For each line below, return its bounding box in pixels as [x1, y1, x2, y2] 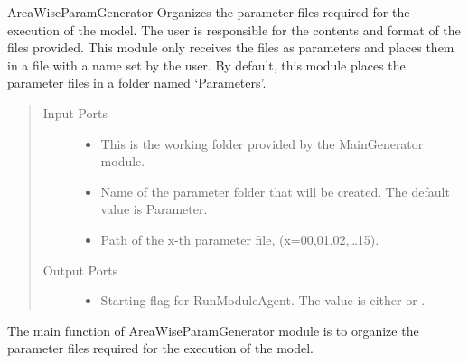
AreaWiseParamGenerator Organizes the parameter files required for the [7, 3, 410, 21]
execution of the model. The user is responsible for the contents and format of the [7, 20, 461, 39]
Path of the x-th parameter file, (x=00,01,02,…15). [100, 229, 379, 248]
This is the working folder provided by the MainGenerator [100, 134, 424, 153]
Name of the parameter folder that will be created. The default [100, 181, 450, 200]
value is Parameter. [100, 200, 208, 219]
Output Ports [42, 260, 118, 279]
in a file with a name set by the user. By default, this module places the [7, 55, 406, 74]
